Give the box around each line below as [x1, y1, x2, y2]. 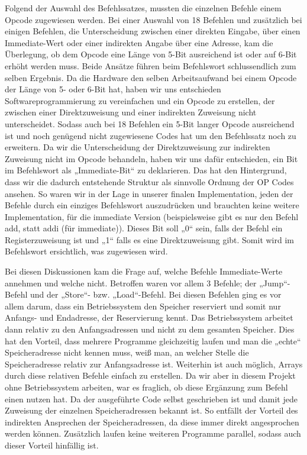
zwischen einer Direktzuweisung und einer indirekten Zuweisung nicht [5, 106, 257, 118]
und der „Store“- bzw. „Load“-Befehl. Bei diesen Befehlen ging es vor [30, 288, 282, 301]
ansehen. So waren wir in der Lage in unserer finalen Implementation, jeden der [5, 187, 293, 199]
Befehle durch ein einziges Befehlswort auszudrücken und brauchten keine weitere [5, 199, 299, 211]
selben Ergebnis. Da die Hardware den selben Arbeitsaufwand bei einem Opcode [5, 71, 297, 83]
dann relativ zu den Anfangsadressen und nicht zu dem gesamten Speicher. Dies [5, 323, 295, 335]
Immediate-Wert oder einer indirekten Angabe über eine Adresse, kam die [5, 36, 273, 49]
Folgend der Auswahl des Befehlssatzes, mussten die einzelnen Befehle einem [5, 2, 282, 14]
